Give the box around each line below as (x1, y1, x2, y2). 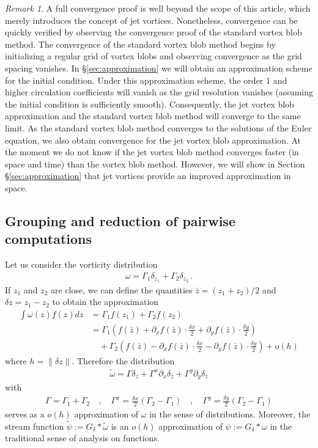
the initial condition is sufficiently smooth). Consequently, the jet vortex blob (5, 97, 294, 110)
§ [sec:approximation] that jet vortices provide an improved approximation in (5, 169, 291, 182)
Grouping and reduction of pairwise (5, 211, 235, 230)
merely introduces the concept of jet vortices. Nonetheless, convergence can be (5, 13, 298, 26)
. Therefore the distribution (72, 354, 175, 367)
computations (5, 229, 92, 248)
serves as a (5, 407, 45, 420)
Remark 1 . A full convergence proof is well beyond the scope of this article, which (5, 2, 311, 14)
